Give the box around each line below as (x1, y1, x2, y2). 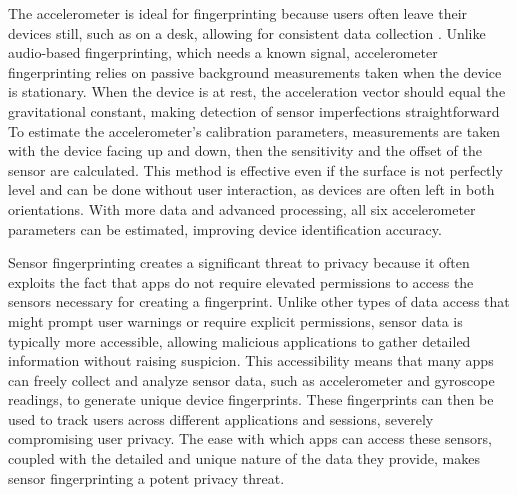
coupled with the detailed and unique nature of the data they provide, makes (8, 448, 480, 469)
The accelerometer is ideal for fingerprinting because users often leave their (8, 3, 468, 23)
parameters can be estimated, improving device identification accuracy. (8, 218, 442, 239)
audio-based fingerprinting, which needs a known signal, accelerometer (8, 42, 438, 63)
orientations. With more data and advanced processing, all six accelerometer (8, 198, 476, 219)
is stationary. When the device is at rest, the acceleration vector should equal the (8, 81, 506, 102)
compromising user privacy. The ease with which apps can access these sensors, (8, 428, 492, 449)
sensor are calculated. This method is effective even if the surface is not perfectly (8, 159, 503, 180)
